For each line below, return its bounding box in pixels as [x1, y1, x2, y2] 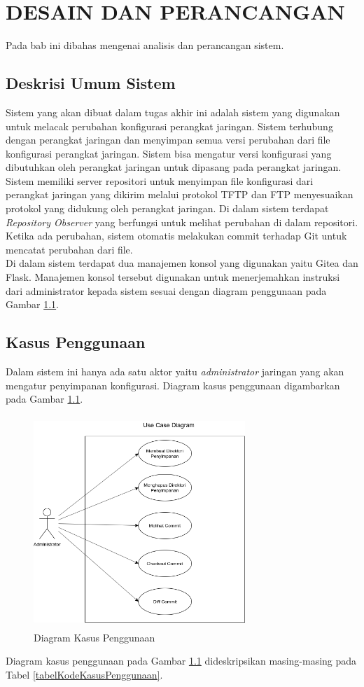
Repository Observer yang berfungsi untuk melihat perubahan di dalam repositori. [6, 214, 358, 229]
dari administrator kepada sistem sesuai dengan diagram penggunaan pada [6, 283, 327, 298]
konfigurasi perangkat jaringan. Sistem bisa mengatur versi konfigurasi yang [6, 146, 332, 160]
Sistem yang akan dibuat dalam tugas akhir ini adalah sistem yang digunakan [6, 104, 340, 119]
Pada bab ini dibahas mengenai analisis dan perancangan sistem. [6, 38, 284, 53]
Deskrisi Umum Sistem [6, 72, 176, 94]
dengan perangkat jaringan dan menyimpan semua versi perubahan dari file [6, 132, 330, 147]
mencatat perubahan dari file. [6, 242, 133, 256]
